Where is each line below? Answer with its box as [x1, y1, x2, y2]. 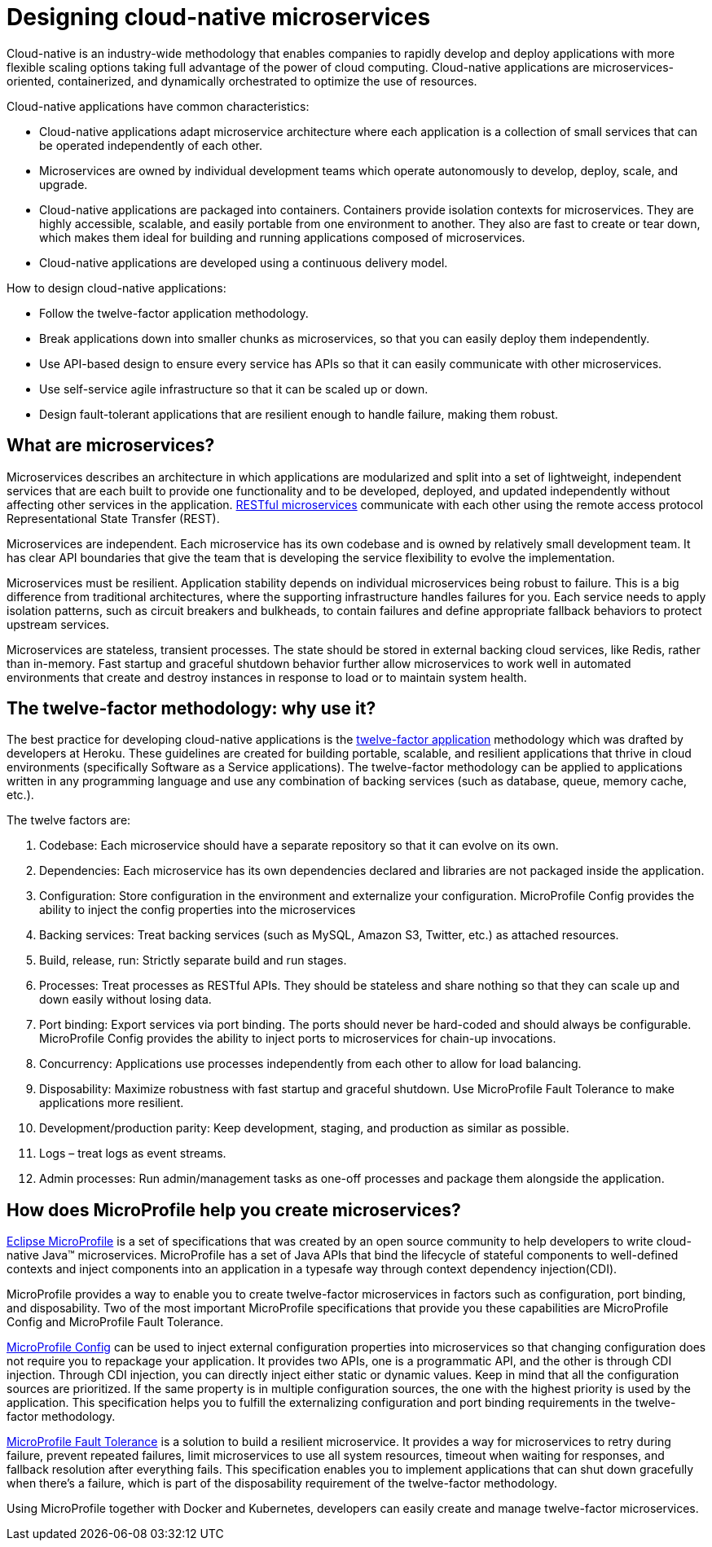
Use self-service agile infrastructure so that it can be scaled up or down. [39, 381, 429, 396]
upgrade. [39, 177, 88, 191]
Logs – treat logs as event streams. [39, 1146, 226, 1161]
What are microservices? [7, 435, 215, 456]
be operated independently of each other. [39, 138, 263, 152]
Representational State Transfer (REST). [7, 511, 220, 525]
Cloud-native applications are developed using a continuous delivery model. [39, 255, 448, 270]
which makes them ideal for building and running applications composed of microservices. [39, 230, 525, 244]
